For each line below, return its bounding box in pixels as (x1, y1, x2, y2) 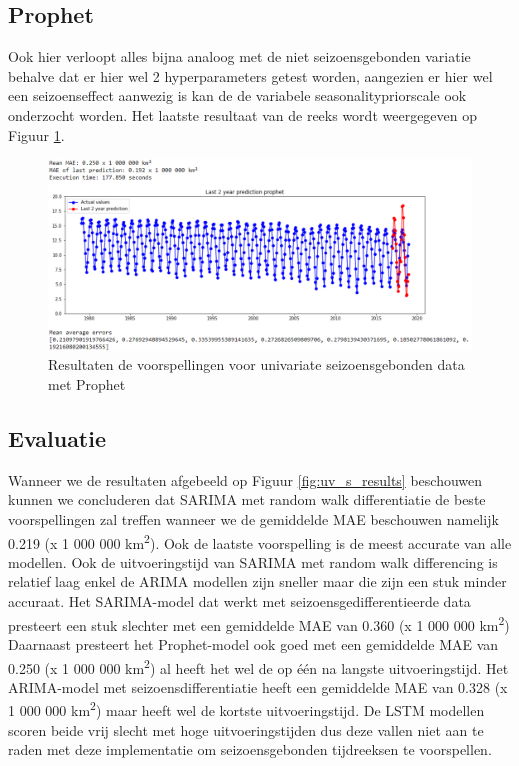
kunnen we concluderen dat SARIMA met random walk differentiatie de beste (8, 489, 486, 510)
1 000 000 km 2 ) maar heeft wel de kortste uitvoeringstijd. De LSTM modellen (8, 697, 485, 721)
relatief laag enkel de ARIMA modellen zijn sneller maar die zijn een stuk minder (8, 571, 507, 592)
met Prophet (48, 374, 126, 395)
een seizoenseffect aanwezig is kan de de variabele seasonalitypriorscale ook (8, 85, 467, 106)
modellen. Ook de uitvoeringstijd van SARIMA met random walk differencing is (8, 551, 498, 572)
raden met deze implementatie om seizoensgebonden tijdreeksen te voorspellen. (8, 739, 492, 760)
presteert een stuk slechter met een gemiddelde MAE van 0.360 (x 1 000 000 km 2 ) (8, 611, 510, 635)
